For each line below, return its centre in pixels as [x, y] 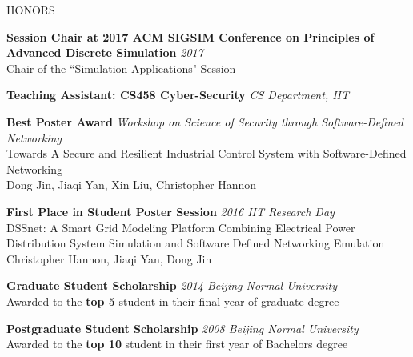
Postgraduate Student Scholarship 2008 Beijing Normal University [182, 328]
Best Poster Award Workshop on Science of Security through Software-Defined [205, 121]
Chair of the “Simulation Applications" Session [121, 68]
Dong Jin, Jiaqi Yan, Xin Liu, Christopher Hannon [132, 185]
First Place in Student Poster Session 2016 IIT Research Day [170, 211]
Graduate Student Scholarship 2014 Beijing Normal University [172, 285]
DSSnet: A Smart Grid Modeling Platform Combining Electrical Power [181, 227]
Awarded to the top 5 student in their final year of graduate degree [173, 301]
